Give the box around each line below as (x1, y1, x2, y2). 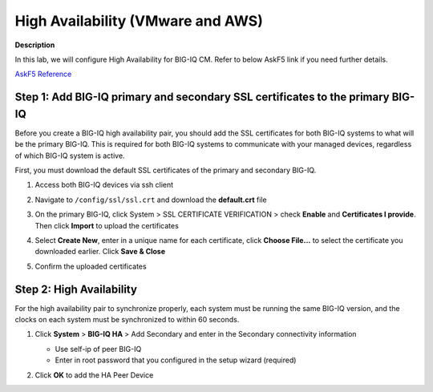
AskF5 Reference (14, 69, 72, 79)
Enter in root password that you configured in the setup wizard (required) (55, 355, 297, 365)
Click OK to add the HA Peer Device (34, 370, 154, 380)
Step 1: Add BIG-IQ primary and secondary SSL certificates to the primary (14, 91, 390, 104)
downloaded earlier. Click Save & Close (34, 247, 166, 257)
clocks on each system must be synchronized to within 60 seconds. (14, 315, 240, 325)
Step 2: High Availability (14, 282, 138, 296)
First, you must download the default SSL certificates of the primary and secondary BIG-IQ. (14, 165, 317, 175)
